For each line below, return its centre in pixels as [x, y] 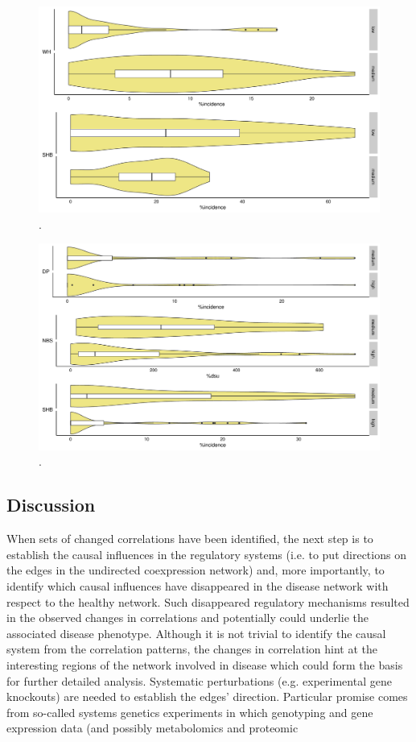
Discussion [51, 505]
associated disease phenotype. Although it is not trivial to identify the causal [196, 633]
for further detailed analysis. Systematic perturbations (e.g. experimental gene [199, 680]
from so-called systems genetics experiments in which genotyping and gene [190, 712]
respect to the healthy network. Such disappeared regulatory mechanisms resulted [208, 601]
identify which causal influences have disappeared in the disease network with [198, 585]
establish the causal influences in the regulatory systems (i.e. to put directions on [206, 554]
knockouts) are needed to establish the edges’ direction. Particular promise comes [207, 696]
